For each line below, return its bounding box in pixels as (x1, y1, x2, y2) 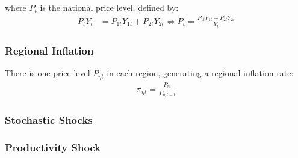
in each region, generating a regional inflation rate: (107, 67, 294, 79)
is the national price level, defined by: (40, 1, 179, 13)
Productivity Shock (5, 139, 101, 154)
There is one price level (5, 67, 90, 79)
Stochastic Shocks (5, 112, 93, 127)
